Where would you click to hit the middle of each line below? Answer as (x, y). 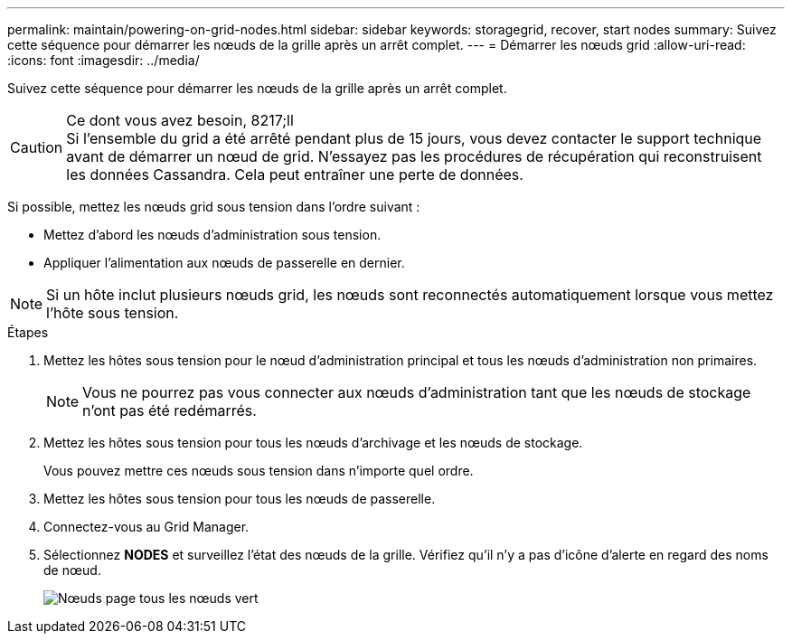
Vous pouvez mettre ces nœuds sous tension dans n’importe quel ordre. (259, 471)
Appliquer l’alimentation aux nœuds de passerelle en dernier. (224, 263)
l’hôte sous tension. (113, 313)
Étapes (28, 332)
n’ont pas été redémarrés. (170, 410)
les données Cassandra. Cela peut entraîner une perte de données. (295, 174)
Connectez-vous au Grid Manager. (146, 527)
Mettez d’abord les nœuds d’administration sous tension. (212, 235)
